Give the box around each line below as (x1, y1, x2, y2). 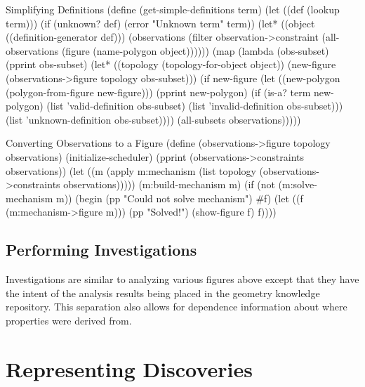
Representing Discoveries (6, 354, 253, 383)
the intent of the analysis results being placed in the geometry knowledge (6, 285, 320, 300)
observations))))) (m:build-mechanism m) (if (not (63, 177, 275, 192)
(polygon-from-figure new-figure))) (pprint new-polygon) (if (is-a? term (6, 84, 311, 99)
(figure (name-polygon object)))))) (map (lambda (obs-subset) (61, 43, 329, 58)
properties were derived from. (6, 313, 132, 327)
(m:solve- (278, 177, 317, 192)
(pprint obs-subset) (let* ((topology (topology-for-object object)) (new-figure (6, 57, 336, 72)
